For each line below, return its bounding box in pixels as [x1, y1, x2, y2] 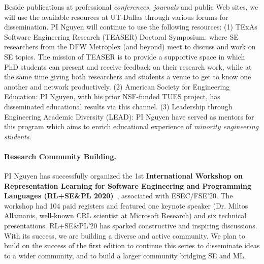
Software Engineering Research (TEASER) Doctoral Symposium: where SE [4, 31, 239, 42]
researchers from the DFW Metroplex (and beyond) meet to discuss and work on [4, 41, 256, 52]
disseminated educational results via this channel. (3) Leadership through [4, 101, 233, 111]
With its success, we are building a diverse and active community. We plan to [4, 230, 245, 241]
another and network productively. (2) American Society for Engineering [4, 81, 230, 92]
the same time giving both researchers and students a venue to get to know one [4, 71, 251, 82]
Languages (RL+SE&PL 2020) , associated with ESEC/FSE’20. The [4, 190, 233, 201]
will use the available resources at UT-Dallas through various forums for [4, 11, 228, 22]
